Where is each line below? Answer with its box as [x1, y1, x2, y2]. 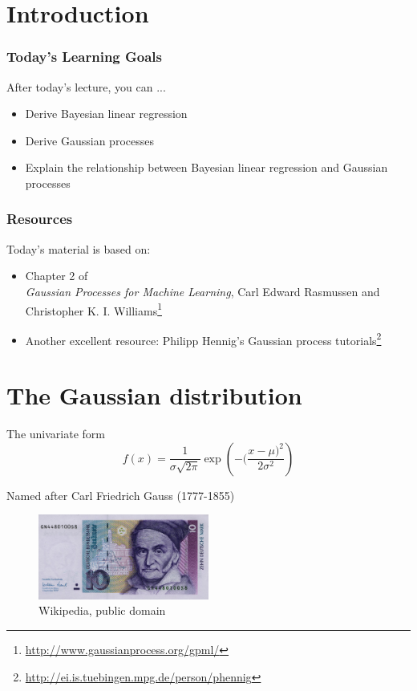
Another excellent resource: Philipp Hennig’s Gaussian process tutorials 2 [25, 329, 382, 348]
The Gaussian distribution [6, 379, 302, 412]
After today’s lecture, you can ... [6, 78, 166, 95]
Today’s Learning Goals [6, 47, 162, 67]
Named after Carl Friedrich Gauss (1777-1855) [6, 486, 235, 503]
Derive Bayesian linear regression [25, 105, 188, 122]
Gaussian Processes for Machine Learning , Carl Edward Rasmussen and [25, 282, 380, 299]
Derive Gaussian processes [25, 132, 154, 148]
